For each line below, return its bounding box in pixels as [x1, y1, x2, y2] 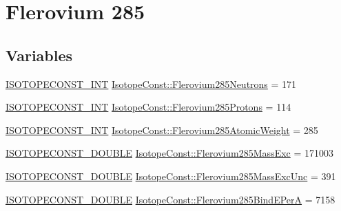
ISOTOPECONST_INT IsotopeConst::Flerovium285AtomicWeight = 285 [6, 122, 318, 137]
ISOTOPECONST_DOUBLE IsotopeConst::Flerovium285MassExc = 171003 [6, 146, 334, 160]
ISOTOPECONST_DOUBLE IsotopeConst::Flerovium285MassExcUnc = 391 [6, 168, 336, 183]
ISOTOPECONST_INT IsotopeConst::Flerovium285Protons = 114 [6, 100, 291, 114]
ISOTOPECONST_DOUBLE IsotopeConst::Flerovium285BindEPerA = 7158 [6, 192, 335, 206]
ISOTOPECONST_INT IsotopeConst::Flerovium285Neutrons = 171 [6, 76, 297, 91]
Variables [6, 44, 73, 65]
